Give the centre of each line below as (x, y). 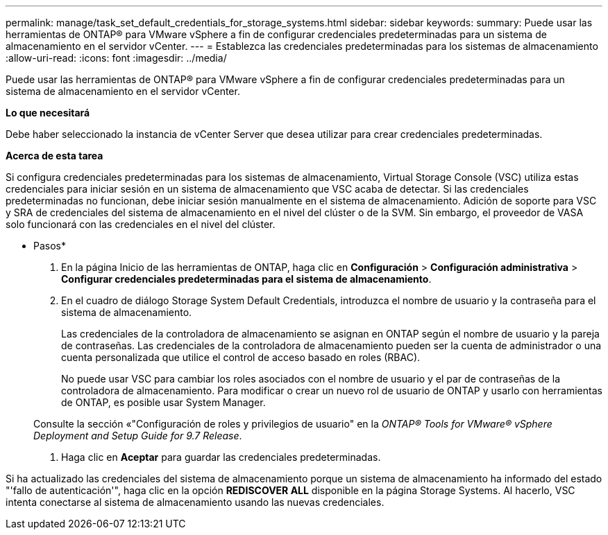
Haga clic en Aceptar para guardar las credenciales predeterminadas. (221, 457)
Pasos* (50, 246)
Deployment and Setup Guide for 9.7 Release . (138, 436)
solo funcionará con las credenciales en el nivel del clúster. (141, 224)
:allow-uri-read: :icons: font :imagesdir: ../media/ (116, 58)
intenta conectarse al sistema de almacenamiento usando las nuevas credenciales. (195, 502)
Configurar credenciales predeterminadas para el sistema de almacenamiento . (246, 279)
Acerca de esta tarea (54, 156)
